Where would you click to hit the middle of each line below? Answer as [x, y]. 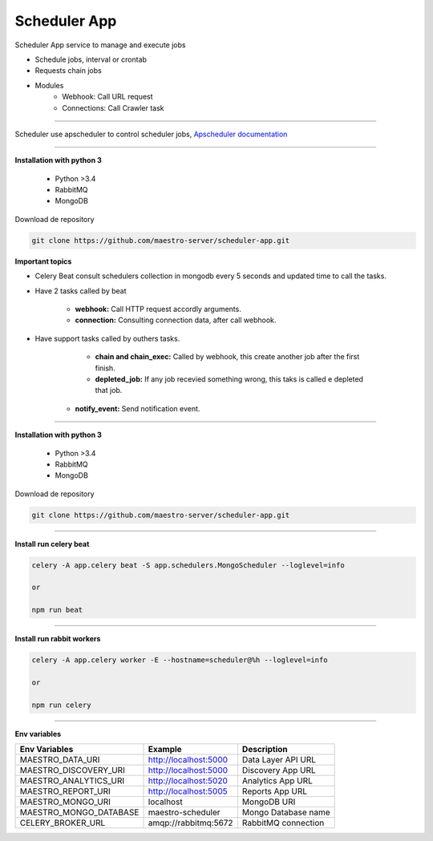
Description [265, 750]
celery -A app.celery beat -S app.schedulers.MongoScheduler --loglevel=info [188, 565]
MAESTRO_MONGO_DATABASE [79, 812]
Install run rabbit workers [58, 639]
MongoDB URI [269, 802]
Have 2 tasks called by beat [81, 291]
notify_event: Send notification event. [138, 408]
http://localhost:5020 [188, 781]
